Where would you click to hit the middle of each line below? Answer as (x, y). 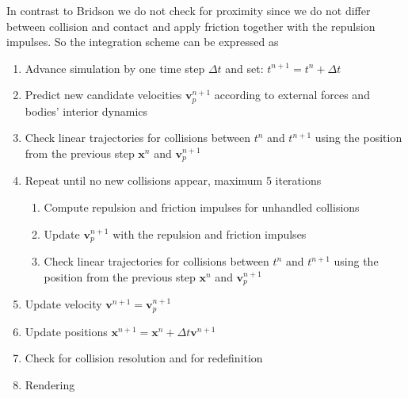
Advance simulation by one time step (115, 68)
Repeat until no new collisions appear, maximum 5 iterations (173, 180)
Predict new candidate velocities (103, 95)
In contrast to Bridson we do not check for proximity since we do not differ (189, 10)
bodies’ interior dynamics (86, 111)
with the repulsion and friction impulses (210, 233)
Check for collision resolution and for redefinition (144, 358)
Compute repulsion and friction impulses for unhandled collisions (202, 207)
